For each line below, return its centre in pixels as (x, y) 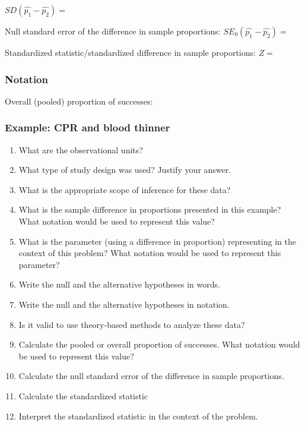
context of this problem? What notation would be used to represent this (150, 253)
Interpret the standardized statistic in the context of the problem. (138, 416)
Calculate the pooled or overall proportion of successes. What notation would (159, 344)
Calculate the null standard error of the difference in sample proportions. (151, 376)
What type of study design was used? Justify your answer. (125, 170)
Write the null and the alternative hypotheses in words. (119, 284)
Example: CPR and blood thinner (88, 127)
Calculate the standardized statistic (83, 395)
